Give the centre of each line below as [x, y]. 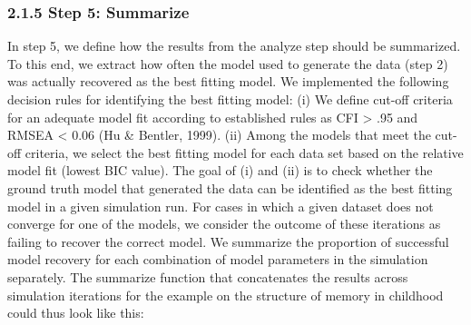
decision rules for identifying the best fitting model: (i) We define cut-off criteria [230, 99]
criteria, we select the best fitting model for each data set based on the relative [244, 152]
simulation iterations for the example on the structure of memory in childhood [226, 295]
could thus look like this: [76, 313]
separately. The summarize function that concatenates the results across [208, 276]
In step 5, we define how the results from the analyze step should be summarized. [234, 46]
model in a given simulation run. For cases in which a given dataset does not [221, 206]
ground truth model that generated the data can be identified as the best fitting [230, 187]
